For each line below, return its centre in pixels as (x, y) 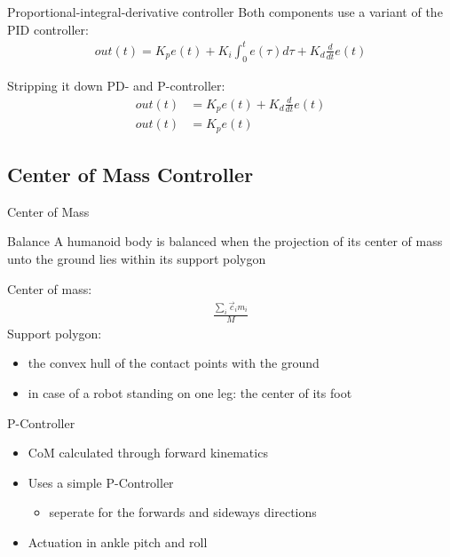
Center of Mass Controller (130, 174)
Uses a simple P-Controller (101, 482)
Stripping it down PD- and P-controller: (116, 85)
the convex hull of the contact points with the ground (174, 363)
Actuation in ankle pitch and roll (118, 542)
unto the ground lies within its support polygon (137, 258)
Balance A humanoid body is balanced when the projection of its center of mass (225, 241)
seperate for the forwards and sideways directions (183, 512)
